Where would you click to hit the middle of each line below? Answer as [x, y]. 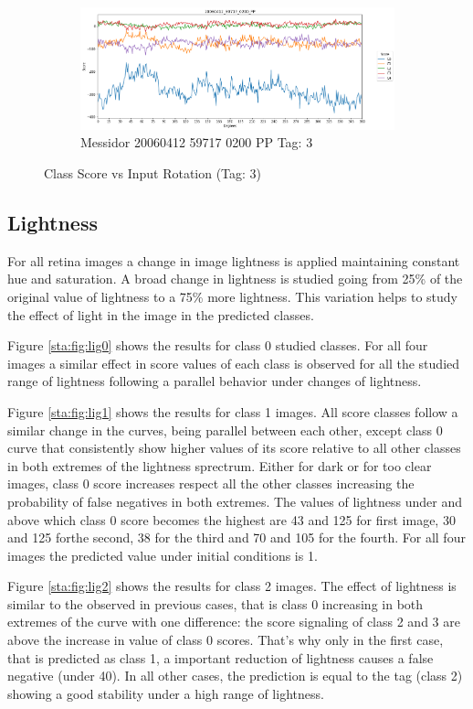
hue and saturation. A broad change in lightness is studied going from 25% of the [235, 279]
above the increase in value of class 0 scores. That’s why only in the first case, [226, 640]
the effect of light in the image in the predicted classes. [161, 314]
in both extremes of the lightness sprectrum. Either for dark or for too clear [220, 465]
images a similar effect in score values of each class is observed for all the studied [234, 363]
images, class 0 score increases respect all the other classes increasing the [211, 483]
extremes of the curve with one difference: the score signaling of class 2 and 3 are [234, 622]
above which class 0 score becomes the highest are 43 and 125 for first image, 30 [231, 519]
